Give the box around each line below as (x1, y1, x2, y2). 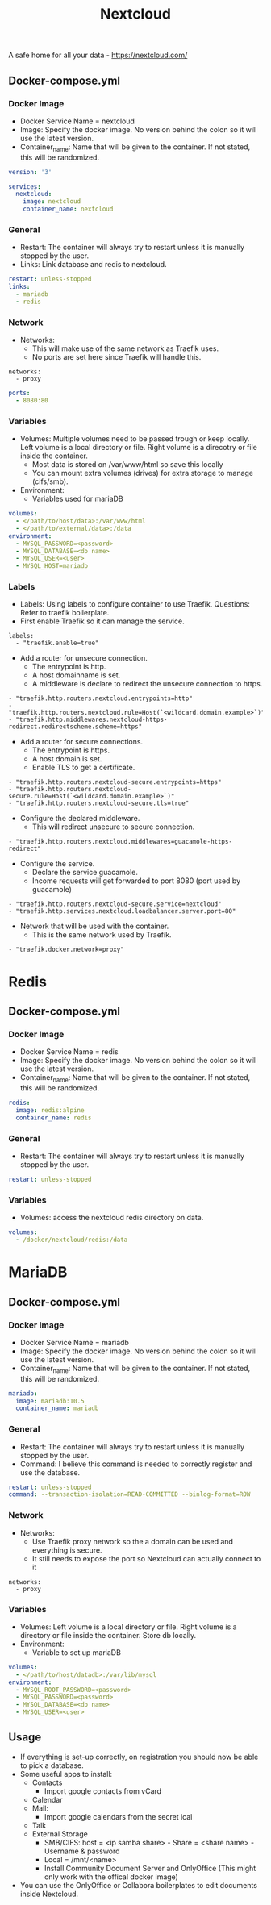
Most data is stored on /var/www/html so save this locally (31, 460, 223, 469)
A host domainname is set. (31, 670, 121, 680)
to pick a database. (19, 1760, 85, 1770)
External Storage (31, 1828, 89, 1839)
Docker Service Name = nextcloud (19, 116, 135, 126)
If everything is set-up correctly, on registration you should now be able (19, 1752, 259, 1761)
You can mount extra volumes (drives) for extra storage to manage (31, 469, 254, 478)
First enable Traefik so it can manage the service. (19, 616, 185, 626)
